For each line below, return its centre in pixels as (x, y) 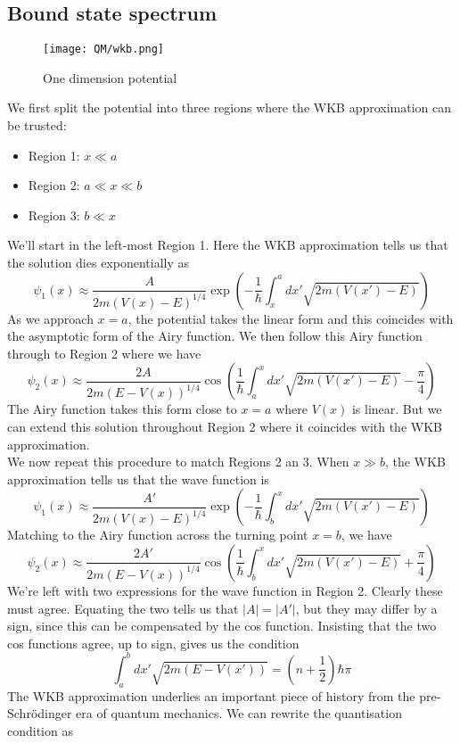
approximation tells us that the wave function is (138, 479)
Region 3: (54, 215)
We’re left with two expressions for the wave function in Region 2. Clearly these (225, 590)
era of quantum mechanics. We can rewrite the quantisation (239, 713)
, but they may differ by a (366, 608)
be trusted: (37, 125)
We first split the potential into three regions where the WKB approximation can (230, 107)
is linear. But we (397, 409)
